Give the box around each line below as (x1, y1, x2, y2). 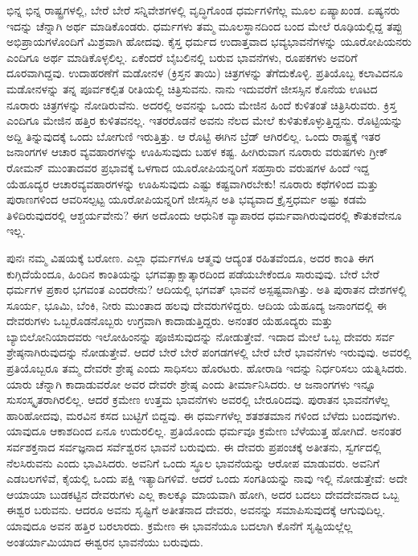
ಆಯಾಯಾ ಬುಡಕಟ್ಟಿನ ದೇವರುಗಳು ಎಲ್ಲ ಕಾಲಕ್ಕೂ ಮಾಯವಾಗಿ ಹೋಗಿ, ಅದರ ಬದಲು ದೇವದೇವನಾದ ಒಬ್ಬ (6, 485, 400, 502)
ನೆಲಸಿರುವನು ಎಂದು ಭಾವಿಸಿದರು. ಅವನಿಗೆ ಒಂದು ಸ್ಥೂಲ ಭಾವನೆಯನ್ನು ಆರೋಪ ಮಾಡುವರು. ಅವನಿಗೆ (6, 454, 380, 471)
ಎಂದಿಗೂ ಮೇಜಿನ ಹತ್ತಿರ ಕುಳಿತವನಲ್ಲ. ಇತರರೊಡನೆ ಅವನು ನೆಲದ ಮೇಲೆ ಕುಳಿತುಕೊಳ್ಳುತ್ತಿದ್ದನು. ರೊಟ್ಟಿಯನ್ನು (6, 112, 404, 129)
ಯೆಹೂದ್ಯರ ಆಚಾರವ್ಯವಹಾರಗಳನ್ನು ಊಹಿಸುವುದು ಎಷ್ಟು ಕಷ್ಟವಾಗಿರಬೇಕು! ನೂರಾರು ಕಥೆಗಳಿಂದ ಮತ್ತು (6, 175, 379, 192)
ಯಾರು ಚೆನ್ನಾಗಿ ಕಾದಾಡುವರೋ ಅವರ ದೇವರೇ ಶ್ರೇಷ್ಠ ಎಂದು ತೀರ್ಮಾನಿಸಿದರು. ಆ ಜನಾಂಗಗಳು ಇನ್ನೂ (6, 375, 376, 392)
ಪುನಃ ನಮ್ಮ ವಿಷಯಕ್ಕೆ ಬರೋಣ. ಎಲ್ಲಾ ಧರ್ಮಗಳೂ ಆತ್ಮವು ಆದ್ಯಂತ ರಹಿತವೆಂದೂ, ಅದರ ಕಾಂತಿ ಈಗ (6, 249, 374, 266)
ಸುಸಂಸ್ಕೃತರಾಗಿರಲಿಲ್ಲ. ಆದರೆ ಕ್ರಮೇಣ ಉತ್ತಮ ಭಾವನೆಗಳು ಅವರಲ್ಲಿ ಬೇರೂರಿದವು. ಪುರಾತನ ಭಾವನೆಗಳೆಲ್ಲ (6, 391, 390, 408)
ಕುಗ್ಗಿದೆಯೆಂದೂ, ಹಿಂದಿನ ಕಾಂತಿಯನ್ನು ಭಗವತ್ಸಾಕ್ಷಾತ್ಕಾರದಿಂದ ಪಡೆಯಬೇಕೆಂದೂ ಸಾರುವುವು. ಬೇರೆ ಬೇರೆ (6, 265, 379, 282)
